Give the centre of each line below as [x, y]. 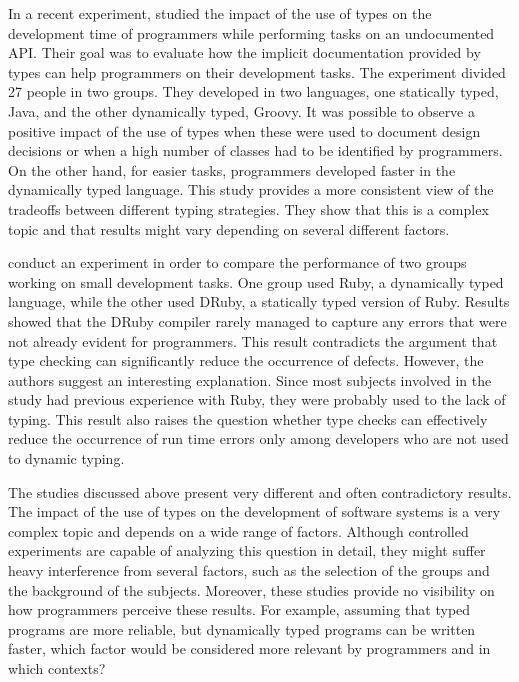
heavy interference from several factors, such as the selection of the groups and [249, 570]
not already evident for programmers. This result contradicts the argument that [253, 340]
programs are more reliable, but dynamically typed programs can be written [242, 628]
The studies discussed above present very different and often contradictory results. [260, 491]
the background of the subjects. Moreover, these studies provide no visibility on [251, 589]
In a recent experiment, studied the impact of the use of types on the [220, 13]
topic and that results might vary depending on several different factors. [229, 228]
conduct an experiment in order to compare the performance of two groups [237, 262]
